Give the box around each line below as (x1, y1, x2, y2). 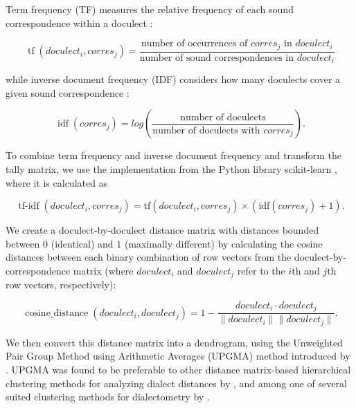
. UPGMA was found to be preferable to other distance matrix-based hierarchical (6, 362, 351, 377)
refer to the (237, 263, 285, 277)
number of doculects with (152, 125, 260, 136)
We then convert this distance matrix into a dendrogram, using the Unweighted (6, 335, 343, 349)
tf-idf (18, 201, 39, 212)
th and (292, 263, 320, 277)
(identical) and (51, 236, 114, 250)
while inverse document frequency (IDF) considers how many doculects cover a (6, 72, 341, 86)
